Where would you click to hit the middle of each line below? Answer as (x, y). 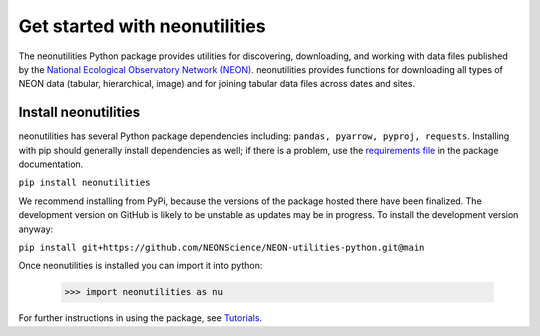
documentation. (51, 164)
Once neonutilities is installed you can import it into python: (140, 266)
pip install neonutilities (84, 183)
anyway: (36, 229)
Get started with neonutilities (142, 26)
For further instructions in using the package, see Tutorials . (140, 318)
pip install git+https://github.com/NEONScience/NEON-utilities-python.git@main (221, 247)
